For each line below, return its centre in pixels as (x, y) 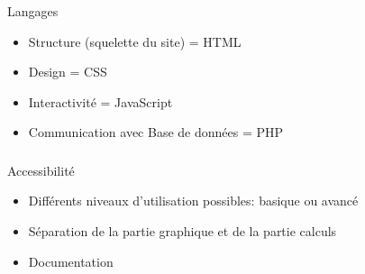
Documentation (71, 261)
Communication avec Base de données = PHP (156, 132)
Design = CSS (68, 72)
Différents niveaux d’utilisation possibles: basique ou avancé (193, 201)
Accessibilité (41, 170)
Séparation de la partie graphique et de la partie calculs (182, 231)
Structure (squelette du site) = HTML (135, 41)
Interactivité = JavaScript (100, 101)
